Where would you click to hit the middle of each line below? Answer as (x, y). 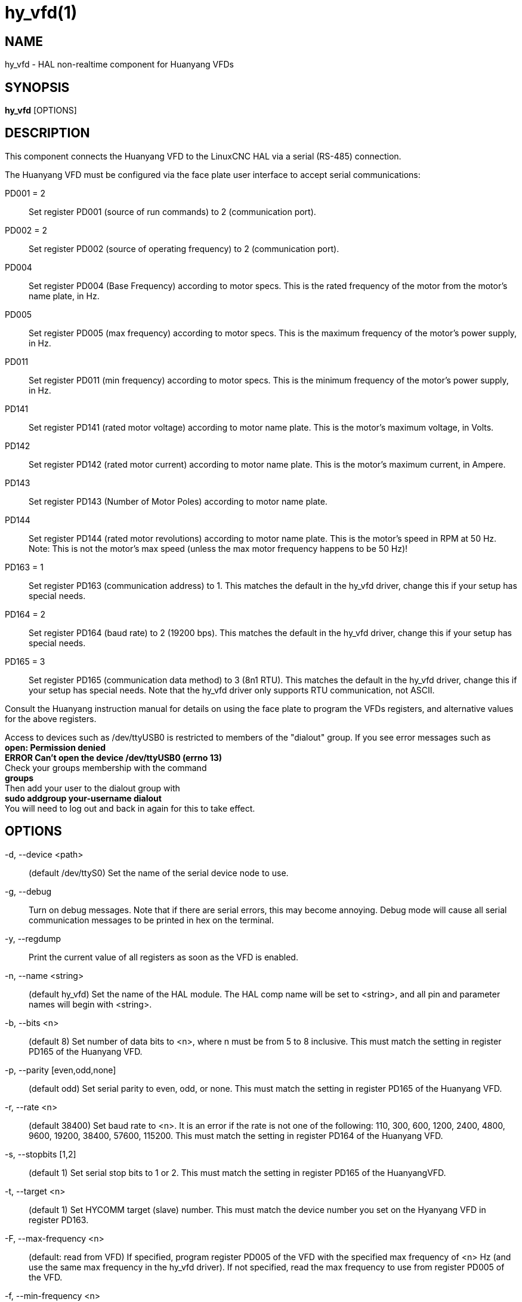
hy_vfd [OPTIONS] (41, 110)
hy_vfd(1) (41, 13)
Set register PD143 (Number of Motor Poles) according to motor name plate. (178, 501)
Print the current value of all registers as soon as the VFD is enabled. (163, 957)
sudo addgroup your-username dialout (83, 798)
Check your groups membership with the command (106, 767)
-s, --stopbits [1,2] (41, 1154)
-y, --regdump (33, 938)
